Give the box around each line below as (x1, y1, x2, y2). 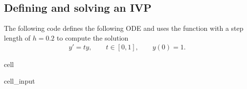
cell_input (4, 76, 35, 86)
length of (4, 32, 31, 43)
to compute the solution (57, 32, 129, 43)
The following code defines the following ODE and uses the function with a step (4, 23, 244, 33)
